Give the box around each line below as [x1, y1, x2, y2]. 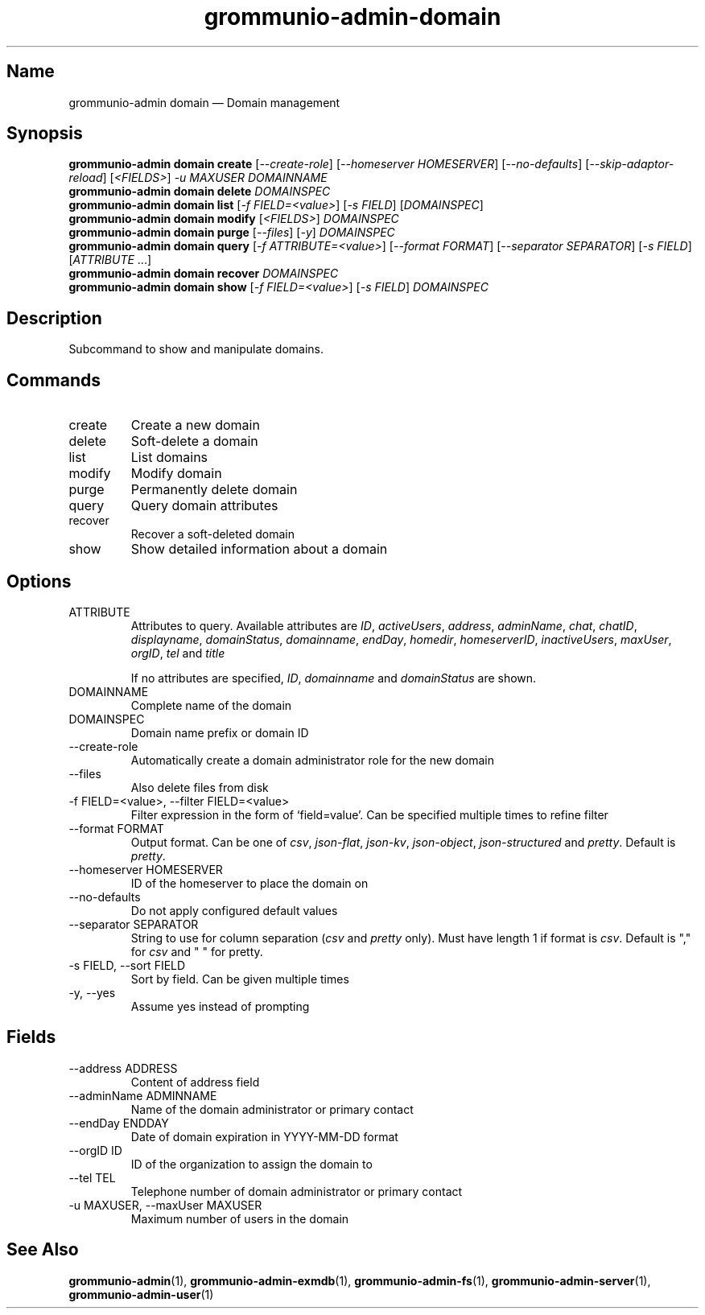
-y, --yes [68, 985, 116, 1000]
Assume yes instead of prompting [130, 999, 310, 1013]
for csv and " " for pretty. [130, 944, 263, 958]
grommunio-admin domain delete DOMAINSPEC [68, 184, 331, 199]
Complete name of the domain [130, 698, 292, 712]
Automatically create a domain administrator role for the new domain [130, 752, 495, 767]
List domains [130, 449, 208, 466]
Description [6, 307, 102, 328]
